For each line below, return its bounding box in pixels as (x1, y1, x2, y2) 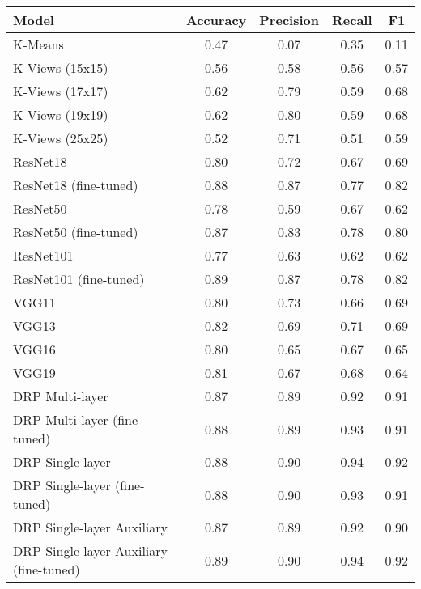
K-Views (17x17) (13, 82, 108, 100)
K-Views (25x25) (13, 129, 108, 147)
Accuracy (185, 11, 247, 29)
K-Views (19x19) (13, 105, 108, 124)
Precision (259, 11, 319, 29)
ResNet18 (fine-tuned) (13, 176, 138, 194)
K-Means (13, 35, 64, 53)
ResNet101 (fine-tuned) (13, 269, 145, 288)
